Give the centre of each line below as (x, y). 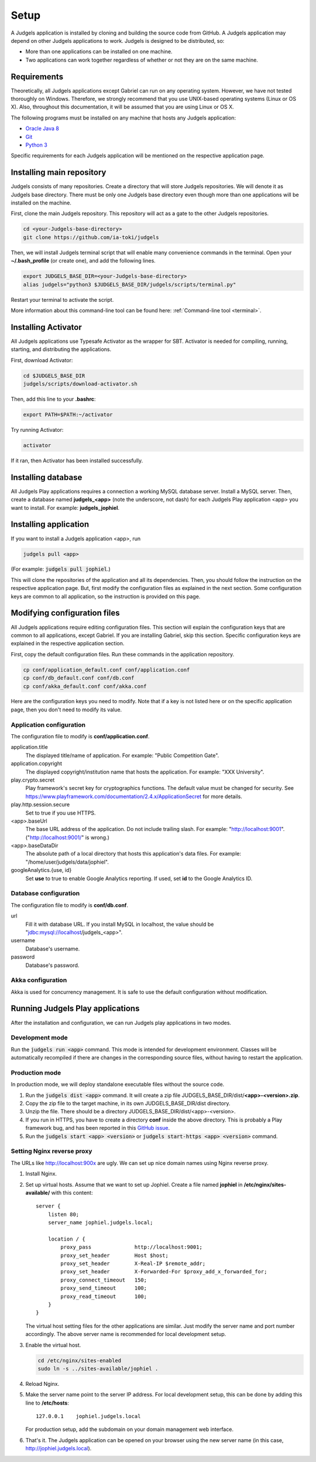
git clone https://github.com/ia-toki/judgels (91, 237)
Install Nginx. (41, 1174)
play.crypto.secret (33, 780)
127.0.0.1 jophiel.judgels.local (88, 1416)
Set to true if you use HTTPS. (61, 813)
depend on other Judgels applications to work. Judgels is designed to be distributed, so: (118, 40)
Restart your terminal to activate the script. (62, 299)
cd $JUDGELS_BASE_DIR (54, 376)
